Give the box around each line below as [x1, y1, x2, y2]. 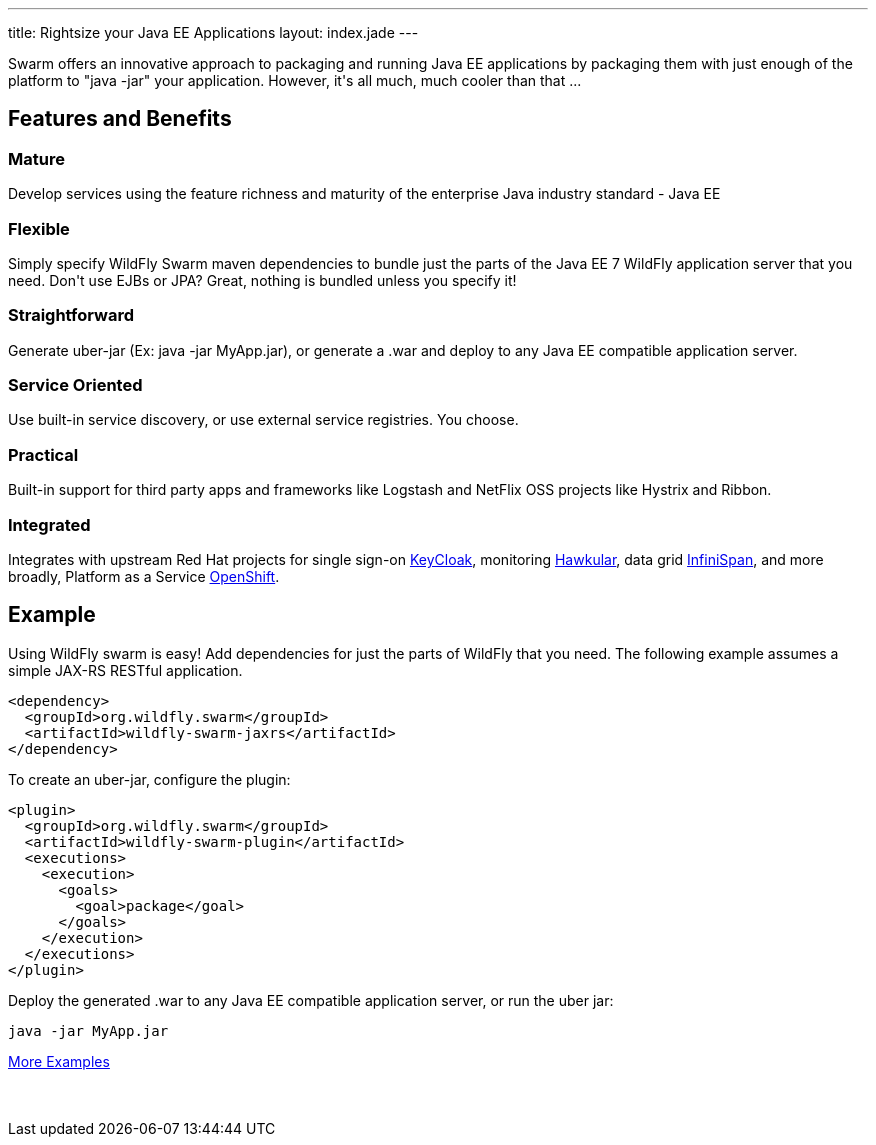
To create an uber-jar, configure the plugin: [8, 770, 291, 788]
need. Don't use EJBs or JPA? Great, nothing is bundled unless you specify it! [8, 271, 517, 289]
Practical [8, 444, 79, 465]
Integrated [8, 514, 91, 535]
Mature [8, 148, 65, 169]
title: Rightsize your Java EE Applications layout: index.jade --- [8, 24, 419, 41]
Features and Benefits [8, 106, 232, 132]
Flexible [8, 218, 70, 239]
